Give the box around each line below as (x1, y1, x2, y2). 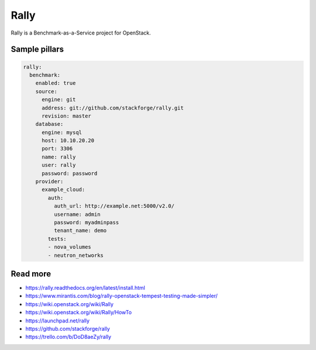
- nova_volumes (47, 243, 92, 251)
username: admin (53, 211, 101, 218)
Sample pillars (11, 44, 64, 54)
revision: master (42, 112, 92, 119)
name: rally (42, 153, 76, 160)
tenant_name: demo (53, 227, 107, 234)
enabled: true (35, 80, 76, 87)
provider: (35, 179, 64, 185)
